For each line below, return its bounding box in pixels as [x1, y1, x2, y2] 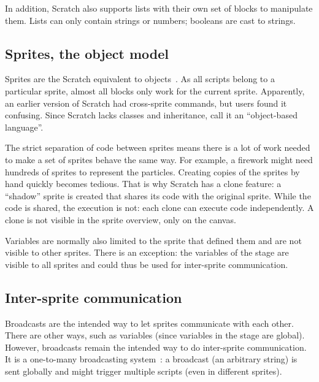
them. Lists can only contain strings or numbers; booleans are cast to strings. [5, 13, 296, 26]
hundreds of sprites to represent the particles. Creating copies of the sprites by [5, 165, 300, 178]
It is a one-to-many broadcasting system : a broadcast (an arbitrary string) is [5, 353, 298, 365]
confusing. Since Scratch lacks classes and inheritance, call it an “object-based [5, 109, 298, 121]
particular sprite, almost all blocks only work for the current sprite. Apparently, [5, 84, 305, 97]
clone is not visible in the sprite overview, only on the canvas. [5, 213, 236, 226]
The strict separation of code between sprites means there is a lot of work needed [5, 141, 310, 154]
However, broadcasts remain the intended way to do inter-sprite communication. [5, 340, 307, 353]
